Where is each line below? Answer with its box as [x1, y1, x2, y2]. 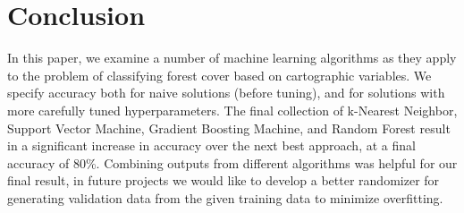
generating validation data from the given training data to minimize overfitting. [7, 188, 443, 207]
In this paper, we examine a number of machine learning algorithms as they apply [7, 48, 457, 67]
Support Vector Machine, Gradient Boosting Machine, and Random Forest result [7, 118, 451, 137]
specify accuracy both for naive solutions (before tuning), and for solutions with [7, 83, 445, 102]
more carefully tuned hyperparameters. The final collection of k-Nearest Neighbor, [7, 100, 458, 119]
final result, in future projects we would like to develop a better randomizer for [7, 171, 440, 190]
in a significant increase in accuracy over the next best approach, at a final [7, 136, 416, 155]
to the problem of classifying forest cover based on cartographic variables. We [7, 65, 432, 84]
